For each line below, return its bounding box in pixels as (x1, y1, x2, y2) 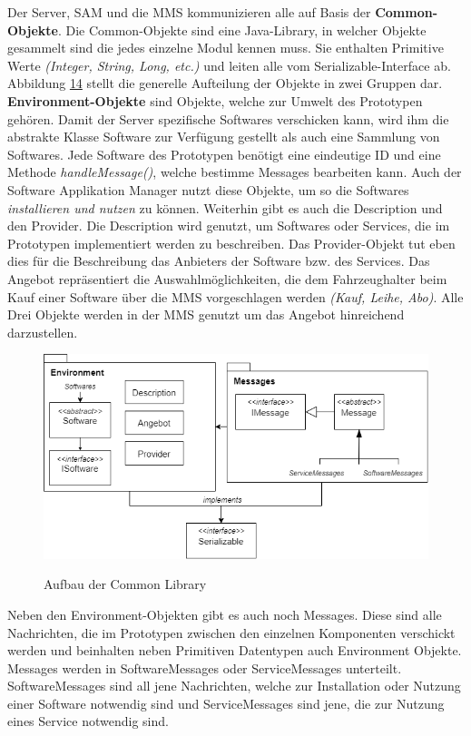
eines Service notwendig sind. (7, 711, 169, 731)
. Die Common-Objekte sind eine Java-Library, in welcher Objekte (57, 20, 427, 39)
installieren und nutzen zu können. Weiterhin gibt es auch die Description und (7, 198, 443, 217)
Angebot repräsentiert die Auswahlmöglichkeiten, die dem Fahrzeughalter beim (7, 269, 447, 288)
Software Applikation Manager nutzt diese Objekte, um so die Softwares (7, 180, 409, 199)
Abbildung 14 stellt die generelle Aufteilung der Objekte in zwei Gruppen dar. (7, 74, 443, 93)
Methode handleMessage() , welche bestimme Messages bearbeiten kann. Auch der (7, 162, 462, 182)
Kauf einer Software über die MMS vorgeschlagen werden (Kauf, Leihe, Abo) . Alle (7, 287, 464, 306)
